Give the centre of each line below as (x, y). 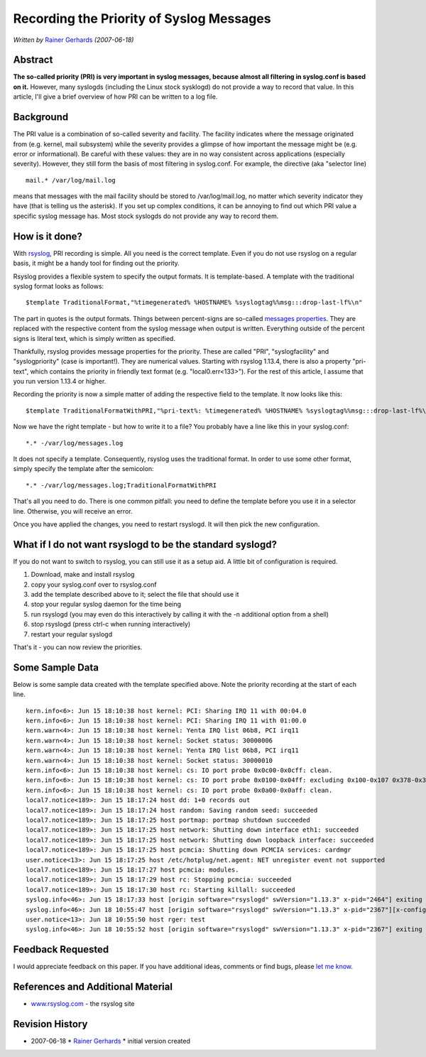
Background (41, 117)
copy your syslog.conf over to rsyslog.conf (94, 584)
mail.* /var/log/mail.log (71, 180)
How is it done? (48, 236)
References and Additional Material (93, 987)
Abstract (33, 60)
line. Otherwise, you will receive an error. (73, 511)
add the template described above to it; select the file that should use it (135, 595)
